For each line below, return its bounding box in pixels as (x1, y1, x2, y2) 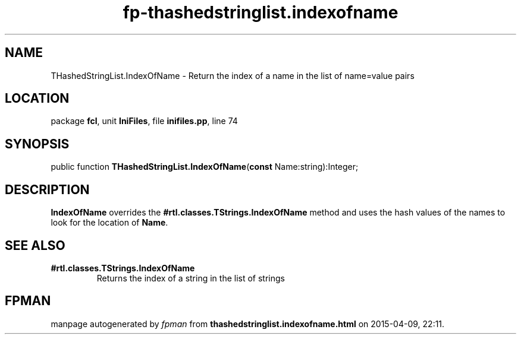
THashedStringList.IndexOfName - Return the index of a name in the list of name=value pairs (51, 70, 415, 81)
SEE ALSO (5, 237, 65, 253)
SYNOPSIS (5, 136, 70, 151)
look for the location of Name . (51, 217, 168, 228)
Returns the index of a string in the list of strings (96, 273, 285, 283)
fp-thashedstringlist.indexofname (123, 2, 398, 23)
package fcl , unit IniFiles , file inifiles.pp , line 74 (51, 116, 238, 126)
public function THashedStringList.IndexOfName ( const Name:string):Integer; (51, 161, 359, 172)
